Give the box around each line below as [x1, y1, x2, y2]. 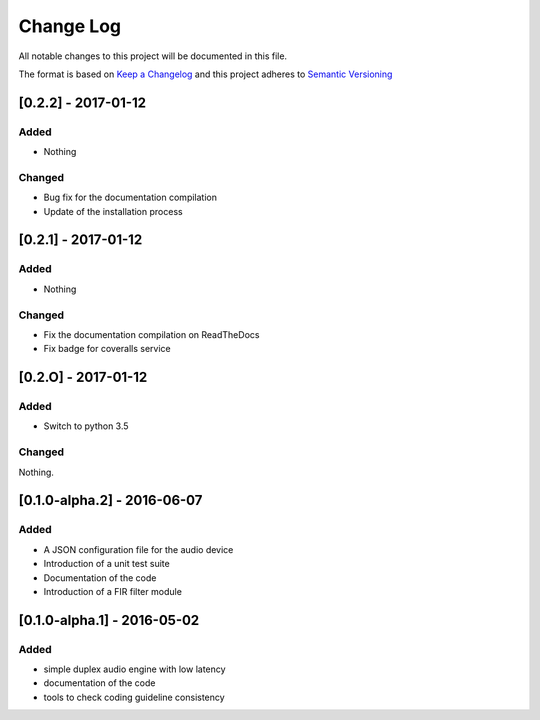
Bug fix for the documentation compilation [43, 191, 217, 204]
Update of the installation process [43, 205, 184, 217]
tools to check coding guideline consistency [43, 691, 225, 703]
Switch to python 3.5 [43, 420, 129, 432]
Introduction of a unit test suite [43, 558, 170, 570]
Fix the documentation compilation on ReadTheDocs [43, 328, 260, 340]
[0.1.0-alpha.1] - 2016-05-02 [18, 611, 200, 629]
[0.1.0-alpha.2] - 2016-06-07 [18, 492, 203, 509]
